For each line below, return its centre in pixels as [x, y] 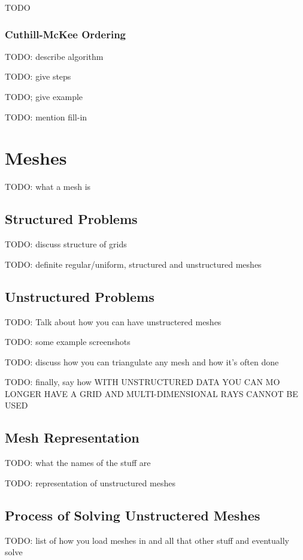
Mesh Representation [72, 438]
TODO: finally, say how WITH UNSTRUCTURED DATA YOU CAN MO [143, 382]
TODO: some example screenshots [68, 342]
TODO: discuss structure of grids [66, 244]
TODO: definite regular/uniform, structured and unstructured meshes [133, 264]
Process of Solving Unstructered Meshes [133, 515]
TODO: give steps [38, 76]
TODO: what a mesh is [48, 187]
